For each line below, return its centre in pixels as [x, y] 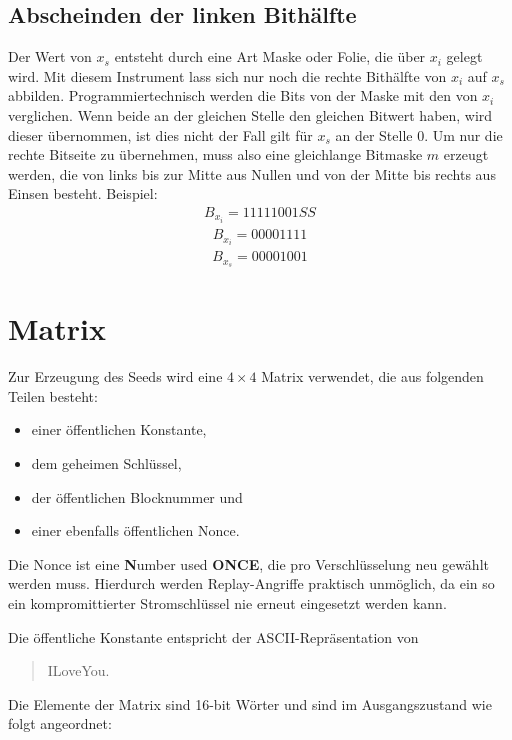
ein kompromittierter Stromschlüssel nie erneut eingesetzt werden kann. [227, 602]
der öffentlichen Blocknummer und [137, 496]
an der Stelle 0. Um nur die [419, 134]
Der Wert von [50, 56]
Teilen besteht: [53, 395]
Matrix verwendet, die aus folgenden [372, 376]
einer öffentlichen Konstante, [119, 429]
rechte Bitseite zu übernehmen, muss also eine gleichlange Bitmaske [215, 154]
